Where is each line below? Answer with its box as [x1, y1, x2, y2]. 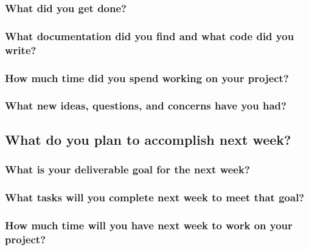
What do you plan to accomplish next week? [5, 130, 291, 148]
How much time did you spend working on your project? [5, 70, 289, 85]
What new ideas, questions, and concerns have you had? [5, 98, 286, 113]
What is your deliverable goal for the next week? [5, 162, 250, 176]
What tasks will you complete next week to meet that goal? [5, 189, 305, 204]
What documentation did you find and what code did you [5, 28, 294, 43]
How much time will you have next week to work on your [5, 217, 293, 232]
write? [5, 42, 36, 57]
